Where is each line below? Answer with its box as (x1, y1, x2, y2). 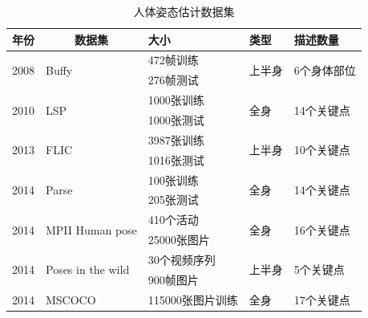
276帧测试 (148, 71, 199, 88)
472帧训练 (148, 51, 199, 68)
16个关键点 (293, 221, 350, 238)
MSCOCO (46, 291, 96, 308)
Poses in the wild (46, 261, 130, 278)
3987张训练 (148, 131, 204, 148)
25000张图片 (148, 231, 210, 248)
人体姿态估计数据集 (133, 3, 235, 19)
